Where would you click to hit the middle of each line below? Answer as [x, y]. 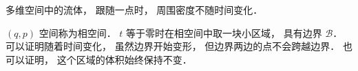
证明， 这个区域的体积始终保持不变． [108, 59]
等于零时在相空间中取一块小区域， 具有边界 [224, 32]
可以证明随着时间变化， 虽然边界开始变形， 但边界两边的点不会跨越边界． [173, 46]
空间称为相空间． [77, 32]
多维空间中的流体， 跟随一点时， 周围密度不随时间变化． [134, 10]
